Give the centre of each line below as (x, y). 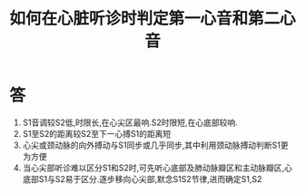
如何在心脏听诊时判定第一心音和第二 (145, 19)
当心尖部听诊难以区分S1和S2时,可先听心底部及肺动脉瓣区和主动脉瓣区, (153, 168)
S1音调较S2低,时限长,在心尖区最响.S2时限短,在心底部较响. (130, 122)
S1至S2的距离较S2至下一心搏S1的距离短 (97, 133)
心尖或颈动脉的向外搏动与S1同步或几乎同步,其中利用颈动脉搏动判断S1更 (155, 145)
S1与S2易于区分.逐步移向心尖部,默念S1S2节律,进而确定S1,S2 (150, 179)
